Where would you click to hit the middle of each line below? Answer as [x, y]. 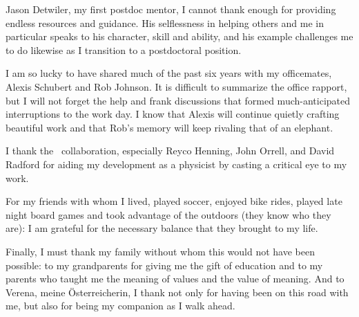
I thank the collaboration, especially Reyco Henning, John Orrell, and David [170, 151]
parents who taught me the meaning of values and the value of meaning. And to [175, 279]
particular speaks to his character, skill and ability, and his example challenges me [179, 36]
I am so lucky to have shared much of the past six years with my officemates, [169, 73]
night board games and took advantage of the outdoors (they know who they [168, 214]
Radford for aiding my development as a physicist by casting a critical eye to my [176, 164]
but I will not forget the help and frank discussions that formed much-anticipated [178, 100]
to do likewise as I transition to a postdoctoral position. [124, 49]
